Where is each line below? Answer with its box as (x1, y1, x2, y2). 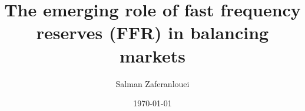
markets (120, 43, 185, 67)
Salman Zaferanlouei (115, 77, 190, 89)
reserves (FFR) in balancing (36, 20, 269, 44)
